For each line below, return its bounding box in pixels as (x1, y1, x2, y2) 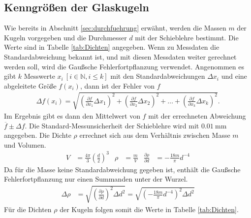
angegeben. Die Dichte (4, 130, 71, 140)
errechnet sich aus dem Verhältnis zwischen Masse (79, 130, 230, 140)
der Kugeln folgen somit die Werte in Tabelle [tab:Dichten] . (60, 204, 239, 214)
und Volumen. (4, 139, 46, 150)
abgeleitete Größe (4, 80, 57, 91)
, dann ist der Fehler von (80, 80, 155, 91)
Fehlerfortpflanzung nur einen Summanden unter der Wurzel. (4, 174, 188, 184)
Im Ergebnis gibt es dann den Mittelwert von (4, 110, 140, 121)
